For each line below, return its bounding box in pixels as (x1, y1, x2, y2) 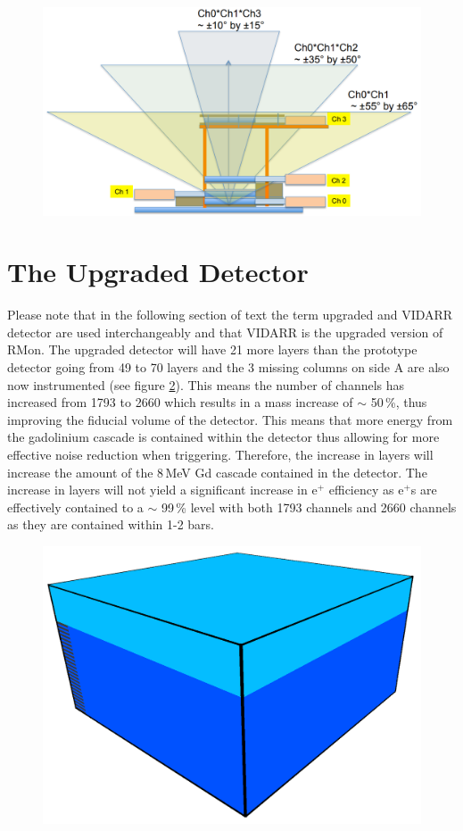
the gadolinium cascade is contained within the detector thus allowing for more (7, 428, 440, 446)
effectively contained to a (7, 497, 144, 516)
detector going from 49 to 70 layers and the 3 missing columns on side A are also (7, 358, 450, 377)
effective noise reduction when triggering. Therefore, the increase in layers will (7, 445, 434, 463)
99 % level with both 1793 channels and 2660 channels (161, 497, 457, 516)
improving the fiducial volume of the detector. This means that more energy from (7, 410, 453, 428)
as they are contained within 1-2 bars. (7, 515, 215, 534)
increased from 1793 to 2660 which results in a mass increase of (7, 393, 353, 411)
